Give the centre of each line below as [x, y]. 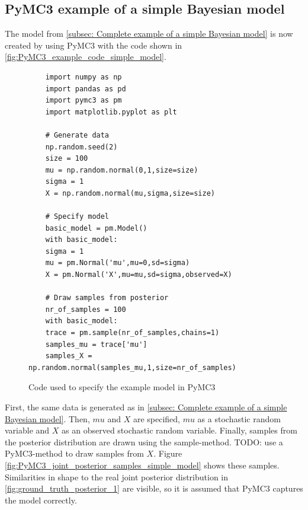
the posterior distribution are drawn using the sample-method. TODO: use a [144, 442]
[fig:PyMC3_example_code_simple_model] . [86, 57]
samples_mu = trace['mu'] [96, 344]
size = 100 [67, 159]
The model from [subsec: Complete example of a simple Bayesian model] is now [149, 34]
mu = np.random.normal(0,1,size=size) [122, 170]
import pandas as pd [86, 89]
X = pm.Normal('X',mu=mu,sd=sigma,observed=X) [139, 275]
